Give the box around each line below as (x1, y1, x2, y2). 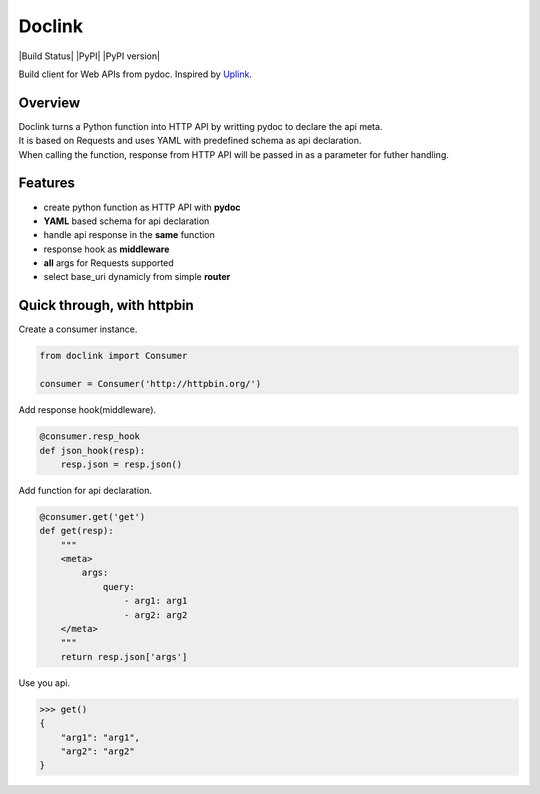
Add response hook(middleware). (18, 404, 157, 416)
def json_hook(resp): (39, 445, 146, 456)
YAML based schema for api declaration (43, 215, 210, 227)
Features (18, 175, 75, 192)
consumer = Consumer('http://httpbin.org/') (39, 378, 262, 390)
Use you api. (18, 676, 70, 689)
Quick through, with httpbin (18, 297, 194, 314)
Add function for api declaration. (18, 484, 152, 496)
